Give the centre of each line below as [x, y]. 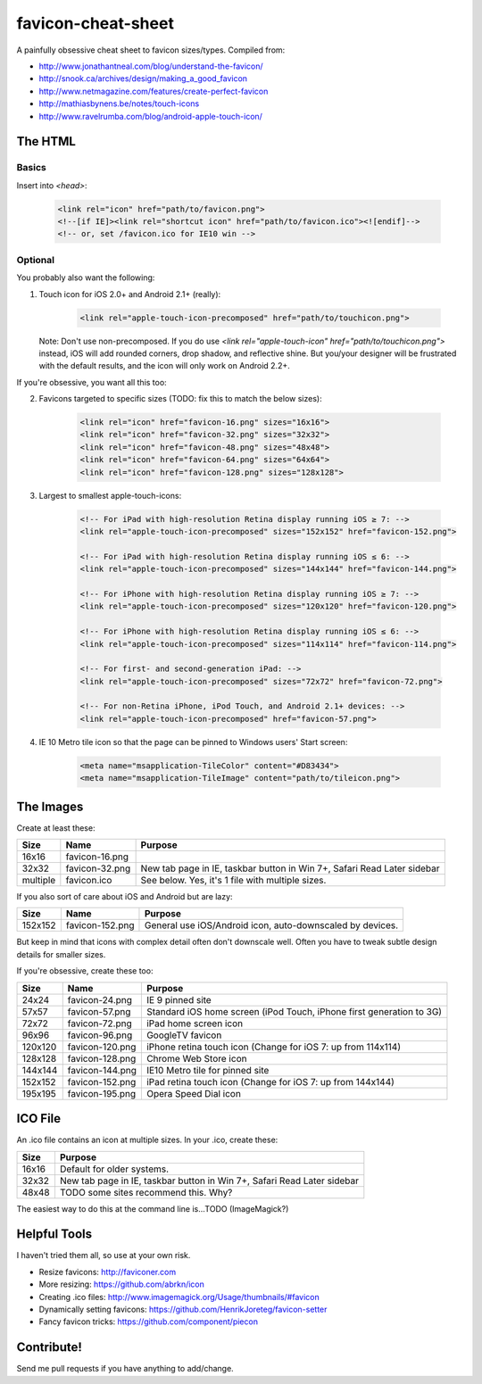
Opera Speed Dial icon [193, 1093]
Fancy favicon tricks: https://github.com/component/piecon [149, 1322]
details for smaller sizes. [61, 954]
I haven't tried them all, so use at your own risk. [104, 1256]
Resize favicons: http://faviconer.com [108, 1272]
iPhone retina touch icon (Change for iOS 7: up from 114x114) [274, 1047]
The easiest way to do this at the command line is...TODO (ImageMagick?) [153, 1208]
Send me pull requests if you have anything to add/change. [125, 1369]
